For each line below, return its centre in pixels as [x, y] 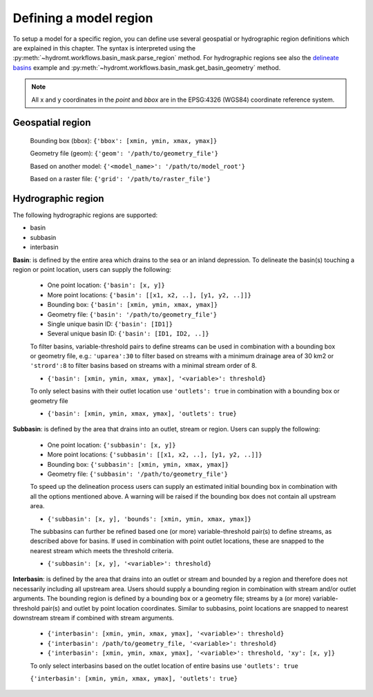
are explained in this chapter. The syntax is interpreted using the [104, 48]
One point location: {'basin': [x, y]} [106, 285]
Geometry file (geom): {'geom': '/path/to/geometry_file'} [124, 154]
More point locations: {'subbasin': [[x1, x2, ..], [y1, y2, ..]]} [155, 455]
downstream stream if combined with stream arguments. [93, 618]
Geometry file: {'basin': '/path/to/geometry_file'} [132, 314]
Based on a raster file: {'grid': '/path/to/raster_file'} [120, 179]
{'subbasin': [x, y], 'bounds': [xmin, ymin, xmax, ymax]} [150, 519]
